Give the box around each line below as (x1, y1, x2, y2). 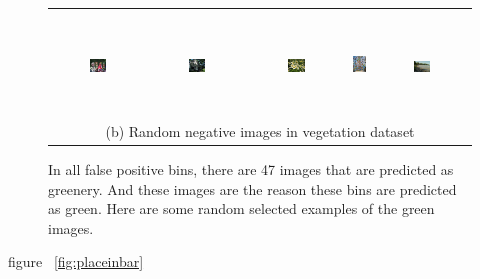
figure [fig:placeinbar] (8, 251, 144, 272)
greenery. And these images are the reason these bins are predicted (48, 178, 457, 199)
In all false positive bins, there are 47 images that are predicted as (48, 158, 454, 179)
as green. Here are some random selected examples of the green (48, 198, 435, 219)
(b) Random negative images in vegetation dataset (105, 120, 415, 141)
